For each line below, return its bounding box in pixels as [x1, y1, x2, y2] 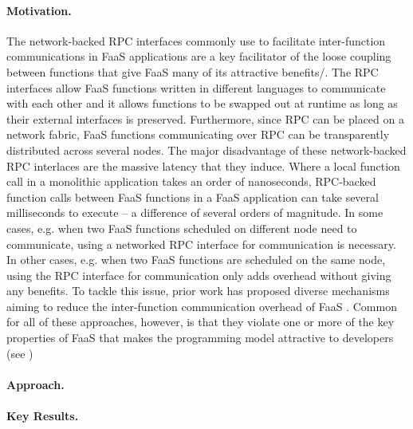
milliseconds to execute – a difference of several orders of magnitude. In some [6, 204, 383, 221]
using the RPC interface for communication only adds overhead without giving [6, 266, 391, 283]
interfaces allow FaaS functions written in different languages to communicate [6, 79, 386, 96]
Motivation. [6, 2, 72, 18]
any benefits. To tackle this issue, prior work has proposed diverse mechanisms [6, 282, 390, 299]
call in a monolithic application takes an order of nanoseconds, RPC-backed [6, 173, 376, 190]
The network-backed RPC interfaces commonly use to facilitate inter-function [6, 32, 386, 49]
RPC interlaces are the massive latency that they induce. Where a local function [6, 157, 400, 174]
